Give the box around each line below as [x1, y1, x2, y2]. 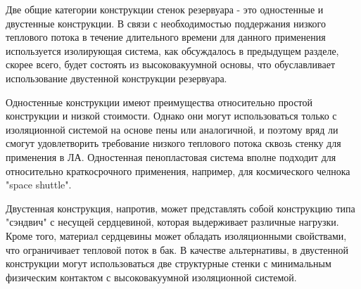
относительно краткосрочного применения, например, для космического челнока [6, 163, 350, 178]
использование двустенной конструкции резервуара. [6, 70, 227, 85]
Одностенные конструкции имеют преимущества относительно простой [6, 94, 313, 109]
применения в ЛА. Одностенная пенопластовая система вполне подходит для [6, 149, 336, 164]
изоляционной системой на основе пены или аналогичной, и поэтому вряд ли [6, 122, 338, 136]
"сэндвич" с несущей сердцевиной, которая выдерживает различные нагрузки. [6, 214, 339, 229]
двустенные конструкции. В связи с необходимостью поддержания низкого [6, 15, 326, 30]
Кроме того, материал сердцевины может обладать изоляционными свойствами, [6, 228, 347, 243]
